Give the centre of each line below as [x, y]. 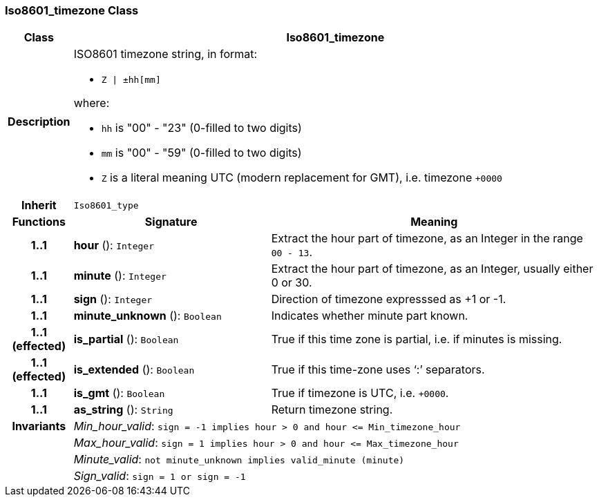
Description [39, 121]
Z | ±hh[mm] [131, 80]
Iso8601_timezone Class [72, 10]
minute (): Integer [120, 276]
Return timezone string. [332, 410]
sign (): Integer [113, 299]
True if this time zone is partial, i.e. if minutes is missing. [417, 339]
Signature [171, 222]
